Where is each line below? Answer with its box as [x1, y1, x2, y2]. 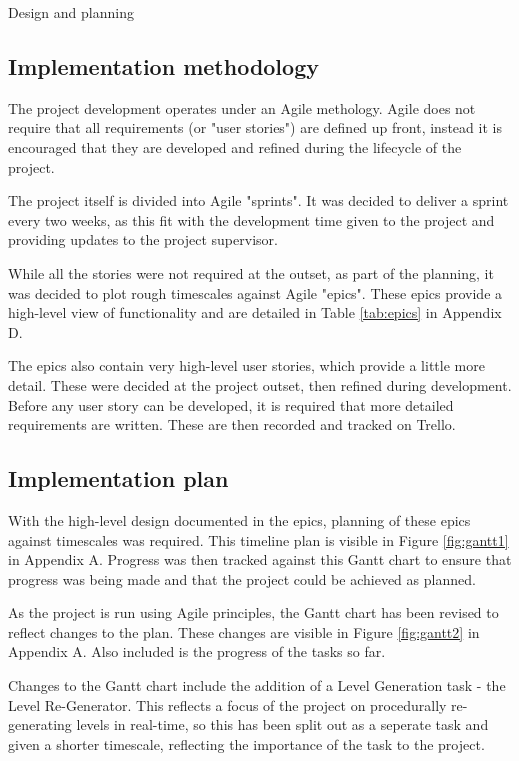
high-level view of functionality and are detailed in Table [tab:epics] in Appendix [8, 302, 502, 323]
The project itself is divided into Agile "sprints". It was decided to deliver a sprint [8, 190, 509, 211]
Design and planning [8, 2, 134, 22]
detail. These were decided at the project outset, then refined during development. [8, 374, 512, 395]
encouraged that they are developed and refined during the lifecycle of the [8, 136, 462, 157]
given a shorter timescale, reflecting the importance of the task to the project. [8, 733, 485, 754]
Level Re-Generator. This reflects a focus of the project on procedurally [8, 694, 447, 715]
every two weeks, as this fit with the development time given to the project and [8, 209, 495, 230]
